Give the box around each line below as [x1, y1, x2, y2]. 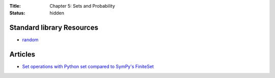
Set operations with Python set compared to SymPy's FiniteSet [22, 64, 154, 70]
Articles [9, 50, 36, 59]
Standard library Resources [9, 23, 99, 32]
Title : [9, 3, 21, 9]
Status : [9, 10, 25, 16]
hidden [49, 10, 65, 16]
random [22, 37, 39, 43]
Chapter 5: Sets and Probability [49, 3, 115, 9]
